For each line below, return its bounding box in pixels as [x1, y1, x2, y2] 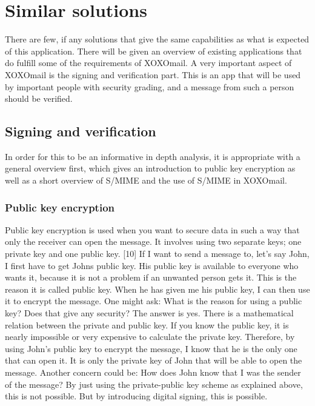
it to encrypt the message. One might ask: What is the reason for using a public [5, 295, 302, 307]
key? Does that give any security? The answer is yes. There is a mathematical [5, 307, 294, 319]
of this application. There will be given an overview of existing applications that [5, 44, 302, 57]
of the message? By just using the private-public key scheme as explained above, [5, 378, 303, 390]
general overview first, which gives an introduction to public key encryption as [5, 162, 296, 175]
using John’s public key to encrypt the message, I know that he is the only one [5, 342, 297, 354]
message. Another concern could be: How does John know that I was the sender [5, 366, 301, 379]
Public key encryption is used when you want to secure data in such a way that [5, 223, 300, 236]
